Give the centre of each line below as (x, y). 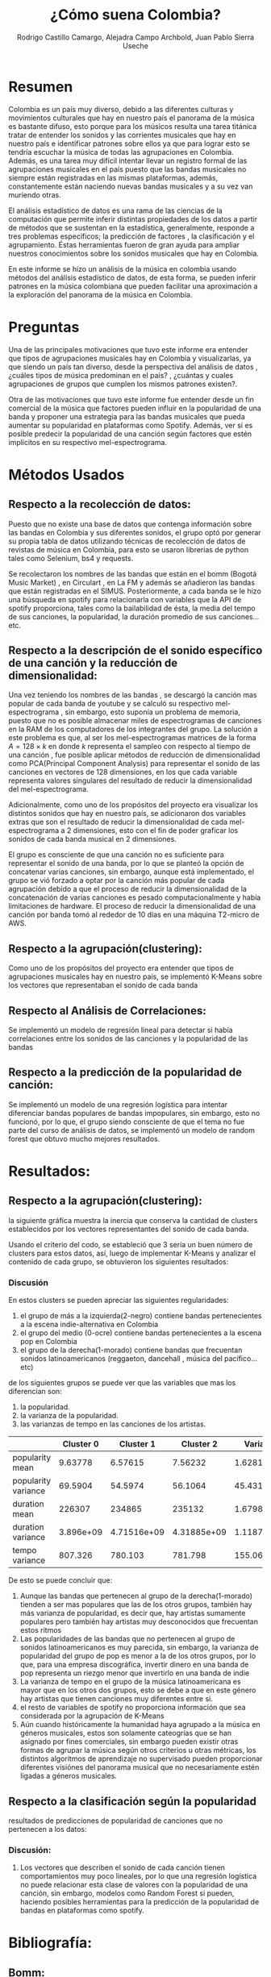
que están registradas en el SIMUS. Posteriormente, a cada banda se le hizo (135, 591)
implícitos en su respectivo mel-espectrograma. (88, 442)
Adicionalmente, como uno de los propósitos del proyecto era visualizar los (133, 805)
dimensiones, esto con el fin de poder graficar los (156, 830)
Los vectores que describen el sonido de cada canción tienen (123, 1867)
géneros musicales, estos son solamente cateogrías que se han (126, 1733)
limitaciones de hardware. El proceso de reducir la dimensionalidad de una (132, 906)
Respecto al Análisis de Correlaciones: (108, 1011)
